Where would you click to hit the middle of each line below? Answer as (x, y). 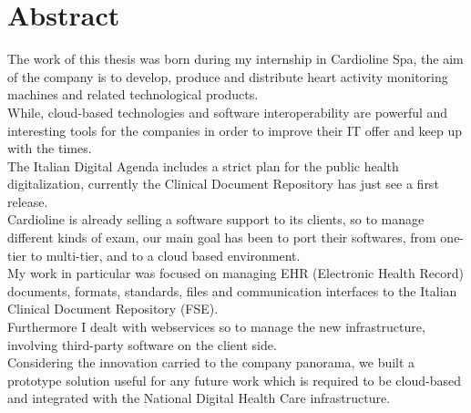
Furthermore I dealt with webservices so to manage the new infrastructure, (216, 327)
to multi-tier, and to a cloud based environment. (165, 255)
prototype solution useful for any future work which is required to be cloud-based (234, 380)
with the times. (50, 148)
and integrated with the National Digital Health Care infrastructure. (199, 398)
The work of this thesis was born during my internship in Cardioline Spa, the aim (235, 59)
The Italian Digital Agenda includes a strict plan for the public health (203, 165)
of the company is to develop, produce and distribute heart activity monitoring (228, 76)
